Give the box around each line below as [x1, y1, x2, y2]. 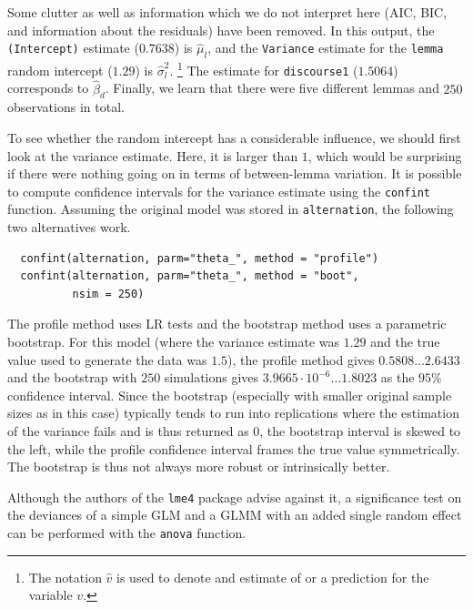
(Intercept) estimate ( [7, 38, 139, 57]
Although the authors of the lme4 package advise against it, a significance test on [7, 487, 462, 506]
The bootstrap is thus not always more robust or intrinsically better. [7, 457, 390, 476]
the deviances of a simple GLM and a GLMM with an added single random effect [7, 505, 462, 524]
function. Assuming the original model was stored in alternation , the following [7, 199, 454, 218]
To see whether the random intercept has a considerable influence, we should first [7, 127, 461, 147]
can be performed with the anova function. [7, 523, 247, 542]
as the [380, 368, 415, 387]
